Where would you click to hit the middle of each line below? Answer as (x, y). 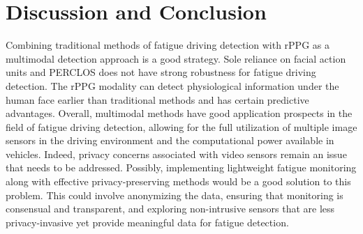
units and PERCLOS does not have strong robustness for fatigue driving (161, 72)
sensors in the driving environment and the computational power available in (170, 140)
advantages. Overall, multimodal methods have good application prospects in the (179, 113)
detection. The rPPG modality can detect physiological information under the (172, 85)
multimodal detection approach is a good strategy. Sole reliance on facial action (176, 58)
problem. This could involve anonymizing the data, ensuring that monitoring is (175, 195)
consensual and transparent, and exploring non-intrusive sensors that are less (170, 209)
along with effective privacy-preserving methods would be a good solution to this (178, 181)
